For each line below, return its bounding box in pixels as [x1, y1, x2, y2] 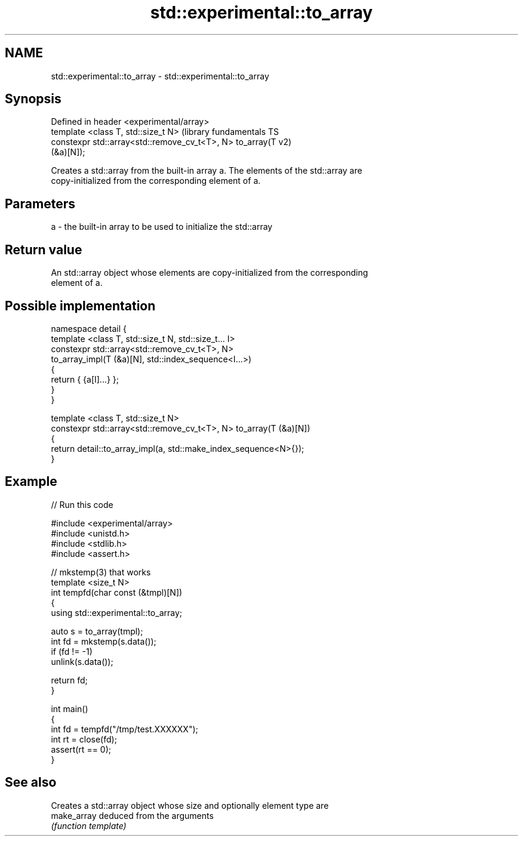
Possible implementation [5, 298, 156, 313]
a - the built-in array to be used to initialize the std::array [51, 221, 273, 232]
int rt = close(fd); [51, 734, 117, 744]
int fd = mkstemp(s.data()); [51, 636, 156, 646]
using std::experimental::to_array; [51, 607, 182, 618]
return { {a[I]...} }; [51, 374, 119, 384]
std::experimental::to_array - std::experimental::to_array [51, 70, 269, 81]
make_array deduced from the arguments [51, 810, 214, 821]
